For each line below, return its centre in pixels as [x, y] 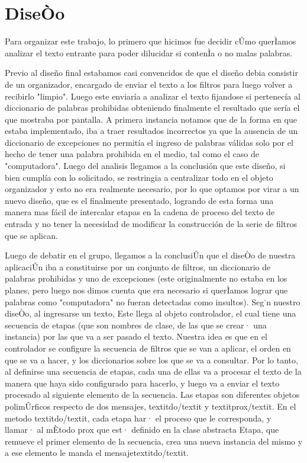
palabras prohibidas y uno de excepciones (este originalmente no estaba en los [146, 278]
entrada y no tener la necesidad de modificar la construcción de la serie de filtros [151, 224]
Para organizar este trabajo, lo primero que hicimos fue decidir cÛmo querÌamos [151, 41]
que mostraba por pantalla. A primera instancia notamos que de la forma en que [151, 119]
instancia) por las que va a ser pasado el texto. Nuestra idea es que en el [136, 336]
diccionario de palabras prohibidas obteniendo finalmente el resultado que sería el [152, 108]
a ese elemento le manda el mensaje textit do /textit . [97, 453]
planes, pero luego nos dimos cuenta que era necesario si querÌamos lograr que [146, 290]
